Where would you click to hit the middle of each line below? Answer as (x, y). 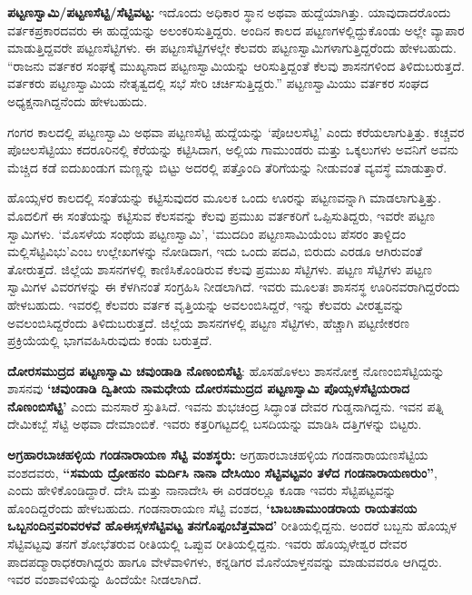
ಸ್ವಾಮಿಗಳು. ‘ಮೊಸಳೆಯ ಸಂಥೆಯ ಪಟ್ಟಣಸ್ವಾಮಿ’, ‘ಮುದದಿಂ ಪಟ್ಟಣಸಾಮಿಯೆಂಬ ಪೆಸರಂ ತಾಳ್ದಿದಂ (206, 233)
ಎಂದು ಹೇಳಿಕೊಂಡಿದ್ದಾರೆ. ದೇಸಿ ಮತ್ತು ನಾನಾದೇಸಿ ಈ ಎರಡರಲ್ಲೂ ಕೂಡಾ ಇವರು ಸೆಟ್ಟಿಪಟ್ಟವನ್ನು (202, 490)
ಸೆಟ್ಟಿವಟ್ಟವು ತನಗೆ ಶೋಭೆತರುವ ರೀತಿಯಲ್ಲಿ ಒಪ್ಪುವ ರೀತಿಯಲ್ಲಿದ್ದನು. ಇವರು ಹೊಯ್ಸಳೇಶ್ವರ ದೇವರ (207, 544)
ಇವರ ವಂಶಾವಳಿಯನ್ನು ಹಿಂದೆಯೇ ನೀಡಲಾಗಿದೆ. (104, 579)
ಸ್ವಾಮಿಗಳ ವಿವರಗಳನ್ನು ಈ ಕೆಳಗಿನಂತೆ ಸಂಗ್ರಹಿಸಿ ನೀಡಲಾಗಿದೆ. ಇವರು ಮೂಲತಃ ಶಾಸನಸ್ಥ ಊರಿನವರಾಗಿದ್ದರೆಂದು (234, 287)
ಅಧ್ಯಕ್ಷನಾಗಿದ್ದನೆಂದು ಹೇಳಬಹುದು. (78, 100)
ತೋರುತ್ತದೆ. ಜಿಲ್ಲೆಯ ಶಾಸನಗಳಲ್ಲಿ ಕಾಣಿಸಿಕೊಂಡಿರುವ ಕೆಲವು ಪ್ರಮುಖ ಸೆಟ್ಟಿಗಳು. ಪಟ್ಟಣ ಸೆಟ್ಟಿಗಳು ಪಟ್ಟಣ (220, 268)
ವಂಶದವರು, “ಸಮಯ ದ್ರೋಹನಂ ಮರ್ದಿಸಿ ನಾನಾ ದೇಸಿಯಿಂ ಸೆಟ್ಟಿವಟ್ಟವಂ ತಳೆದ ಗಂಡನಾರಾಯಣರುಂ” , (223, 472)
